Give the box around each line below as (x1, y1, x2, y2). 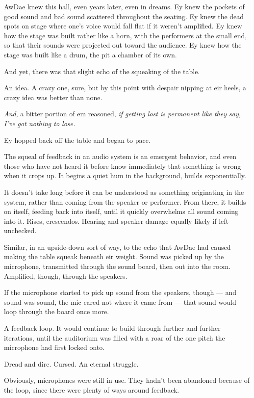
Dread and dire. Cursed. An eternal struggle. (4, 358, 139, 369)
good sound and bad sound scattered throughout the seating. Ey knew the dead (4, 11, 244, 21)
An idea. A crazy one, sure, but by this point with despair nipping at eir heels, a (4, 82, 246, 93)
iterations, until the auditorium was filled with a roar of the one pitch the (4, 332, 225, 343)
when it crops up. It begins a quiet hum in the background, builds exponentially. (4, 170, 246, 181)
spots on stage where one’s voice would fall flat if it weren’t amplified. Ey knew (4, 21, 242, 31)
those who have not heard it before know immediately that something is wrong (4, 160, 241, 171)
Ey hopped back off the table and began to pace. (4, 134, 151, 145)
